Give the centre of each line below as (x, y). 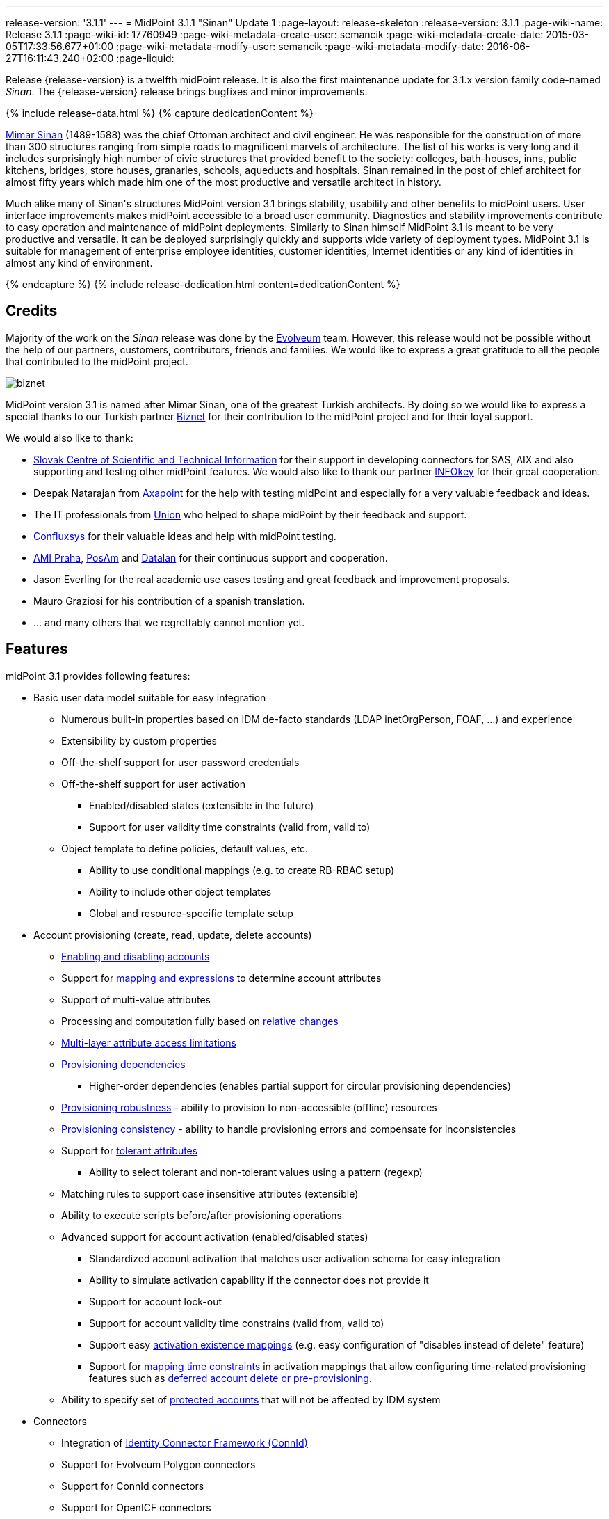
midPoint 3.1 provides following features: (98, 676)
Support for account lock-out (156, 1301)
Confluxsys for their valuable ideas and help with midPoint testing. (185, 536)
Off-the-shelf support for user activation (154, 784)
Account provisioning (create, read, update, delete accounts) (173, 935)
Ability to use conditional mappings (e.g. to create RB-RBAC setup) (242, 870)
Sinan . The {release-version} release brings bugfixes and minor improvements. (187, 92)
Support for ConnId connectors (133, 1486)
